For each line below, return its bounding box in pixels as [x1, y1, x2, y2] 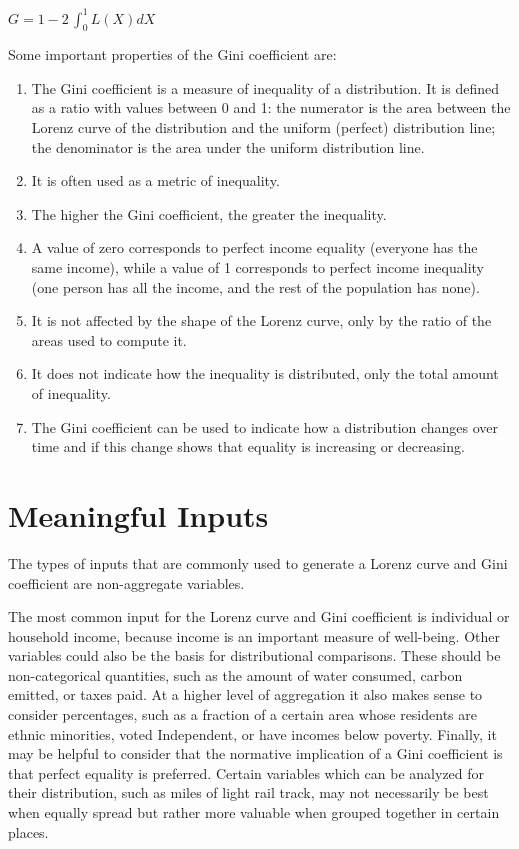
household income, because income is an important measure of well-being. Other [8, 625, 500, 646]
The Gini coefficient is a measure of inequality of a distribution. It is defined [31, 77, 499, 98]
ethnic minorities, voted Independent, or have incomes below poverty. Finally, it [8, 723, 497, 744]
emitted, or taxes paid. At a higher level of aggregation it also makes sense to [8, 684, 483, 705]
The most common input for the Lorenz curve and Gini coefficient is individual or [8, 606, 510, 627]
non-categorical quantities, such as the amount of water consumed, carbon [8, 664, 463, 685]
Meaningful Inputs [8, 494, 269, 535]
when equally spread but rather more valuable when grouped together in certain [8, 802, 500, 823]
